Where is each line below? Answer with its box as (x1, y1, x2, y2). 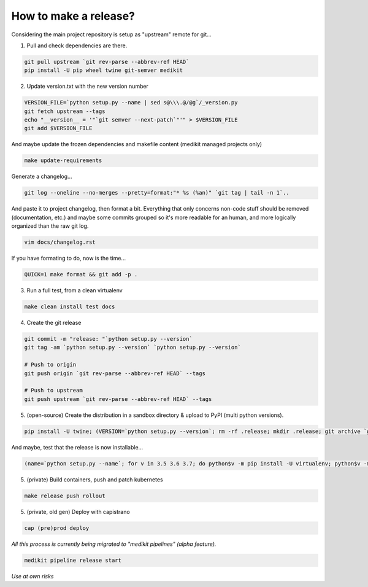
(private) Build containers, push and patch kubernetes (26, 476, 163, 483)
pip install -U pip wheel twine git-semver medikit (24, 67, 183, 74)
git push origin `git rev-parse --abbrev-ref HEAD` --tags (24, 370, 205, 377)
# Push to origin (24, 361, 77, 368)
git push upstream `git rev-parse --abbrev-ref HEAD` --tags (24, 395, 212, 402)
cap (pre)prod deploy (24, 524, 90, 531)
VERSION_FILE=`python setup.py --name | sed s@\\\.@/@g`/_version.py (24, 99, 238, 106)
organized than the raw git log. (11, 222, 89, 230)
